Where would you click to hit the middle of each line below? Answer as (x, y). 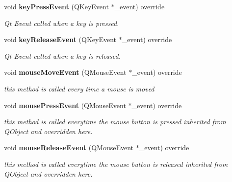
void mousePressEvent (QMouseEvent (65, 105)
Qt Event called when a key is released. (62, 56)
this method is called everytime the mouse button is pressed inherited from (115, 122)
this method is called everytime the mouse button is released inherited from (116, 164)
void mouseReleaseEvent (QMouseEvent (69, 148)
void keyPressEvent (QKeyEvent (56, 6)
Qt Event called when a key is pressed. (62, 23)
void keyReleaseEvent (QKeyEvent (60, 39)
